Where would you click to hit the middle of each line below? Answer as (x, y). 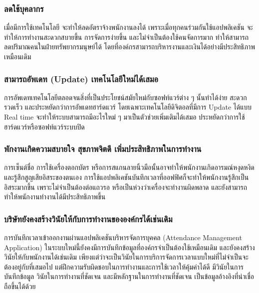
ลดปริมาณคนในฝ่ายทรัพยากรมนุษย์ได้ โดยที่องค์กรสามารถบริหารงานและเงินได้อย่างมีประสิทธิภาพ (129, 47)
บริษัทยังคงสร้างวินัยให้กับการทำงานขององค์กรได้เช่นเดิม (88, 219)
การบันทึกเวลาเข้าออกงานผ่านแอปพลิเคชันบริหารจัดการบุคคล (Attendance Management (123, 237)
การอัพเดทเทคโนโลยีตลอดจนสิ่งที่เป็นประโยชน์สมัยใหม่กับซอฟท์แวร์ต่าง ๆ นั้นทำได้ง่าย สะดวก (126, 97)
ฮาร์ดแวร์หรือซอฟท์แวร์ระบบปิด (44, 126)
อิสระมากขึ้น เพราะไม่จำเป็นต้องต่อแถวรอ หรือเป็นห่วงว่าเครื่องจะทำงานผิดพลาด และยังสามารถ (126, 187)
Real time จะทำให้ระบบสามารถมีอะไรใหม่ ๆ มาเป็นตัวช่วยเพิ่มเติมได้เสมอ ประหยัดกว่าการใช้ (125, 117)
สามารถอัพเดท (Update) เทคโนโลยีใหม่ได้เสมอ (81, 78)
